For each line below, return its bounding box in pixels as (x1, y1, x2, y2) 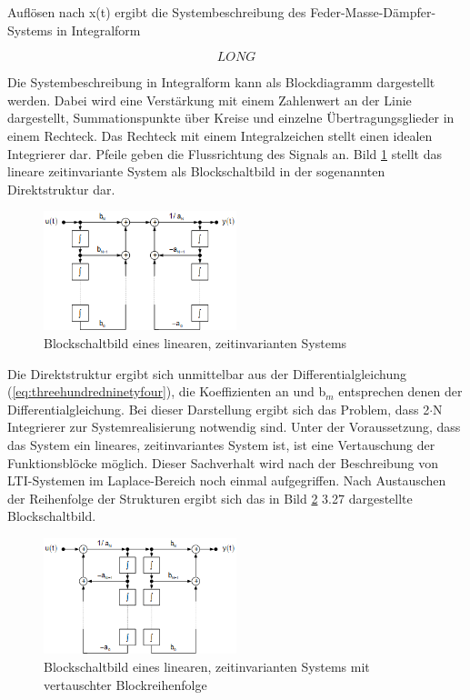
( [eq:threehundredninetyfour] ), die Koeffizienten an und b (7, 382, 326, 401)
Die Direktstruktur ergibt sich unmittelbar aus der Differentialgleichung (7, 364, 407, 383)
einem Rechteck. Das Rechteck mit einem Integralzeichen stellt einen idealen (7, 125, 433, 145)
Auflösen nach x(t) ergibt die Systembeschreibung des (7, 3, 306, 21)
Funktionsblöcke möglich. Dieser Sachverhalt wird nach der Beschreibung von (7, 453, 438, 472)
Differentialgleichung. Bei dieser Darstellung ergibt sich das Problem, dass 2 (7, 399, 430, 418)
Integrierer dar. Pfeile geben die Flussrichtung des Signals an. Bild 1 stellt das (7, 144, 443, 163)
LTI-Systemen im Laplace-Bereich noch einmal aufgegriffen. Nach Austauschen (7, 471, 446, 490)
